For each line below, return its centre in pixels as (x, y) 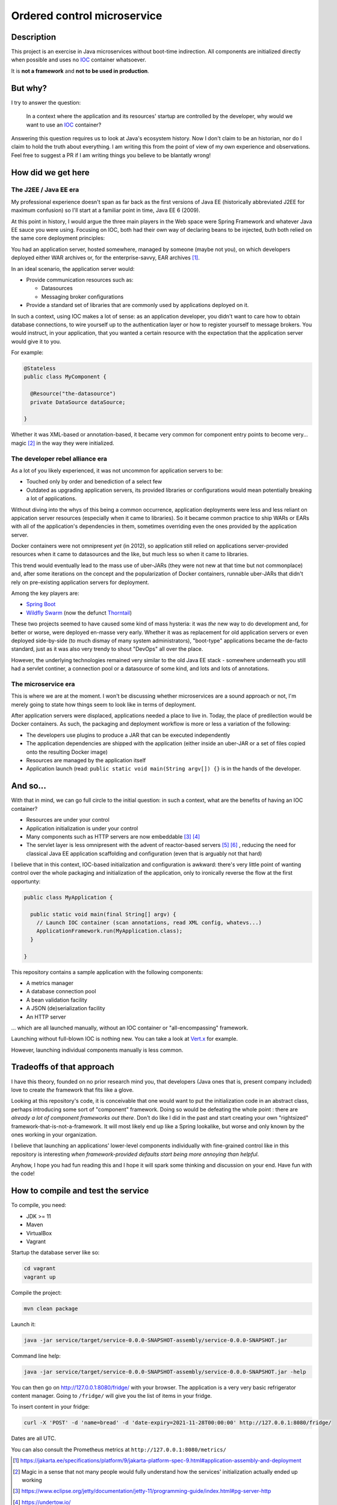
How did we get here (50, 172)
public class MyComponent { (65, 377)
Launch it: (23, 1324)
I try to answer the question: (46, 102)
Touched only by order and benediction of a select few (94, 482)
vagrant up (40, 1277)
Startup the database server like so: (55, 1253)
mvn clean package (51, 1308)
